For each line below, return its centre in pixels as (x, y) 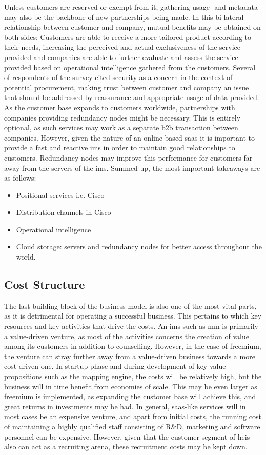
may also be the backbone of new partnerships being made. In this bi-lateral (124, 17)
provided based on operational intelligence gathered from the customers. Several (130, 67)
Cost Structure (45, 284)
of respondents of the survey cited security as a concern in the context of (118, 77)
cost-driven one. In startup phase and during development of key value (115, 366)
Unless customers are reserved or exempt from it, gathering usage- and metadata (131, 7)
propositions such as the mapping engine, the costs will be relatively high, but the (133, 376)
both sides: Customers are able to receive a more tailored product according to (128, 37)
